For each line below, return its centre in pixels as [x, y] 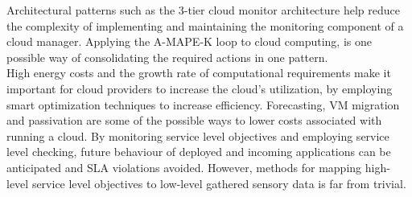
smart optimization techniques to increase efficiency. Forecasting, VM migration [203, 104]
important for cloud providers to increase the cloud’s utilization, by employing [200, 88]
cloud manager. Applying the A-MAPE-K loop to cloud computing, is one [189, 41]
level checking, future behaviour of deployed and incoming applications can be [199, 152]
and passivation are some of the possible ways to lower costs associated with [194, 120]
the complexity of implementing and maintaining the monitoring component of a [205, 25]
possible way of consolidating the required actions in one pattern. [167, 57]
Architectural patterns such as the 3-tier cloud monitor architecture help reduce [203, 10]
